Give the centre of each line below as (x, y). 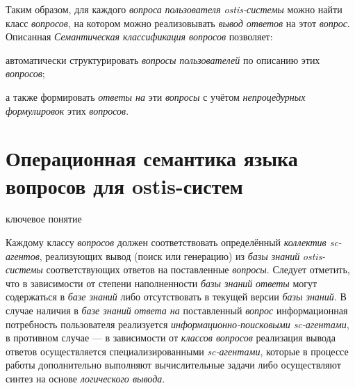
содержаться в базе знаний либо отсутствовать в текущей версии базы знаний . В (176, 297)
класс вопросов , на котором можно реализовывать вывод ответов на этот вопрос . (178, 23)
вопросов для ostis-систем (124, 185)
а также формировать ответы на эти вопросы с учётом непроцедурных (156, 96)
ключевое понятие (44, 219)
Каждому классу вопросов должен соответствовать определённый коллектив (166, 242)
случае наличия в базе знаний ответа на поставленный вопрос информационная (177, 310)
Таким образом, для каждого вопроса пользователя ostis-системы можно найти (174, 9)
